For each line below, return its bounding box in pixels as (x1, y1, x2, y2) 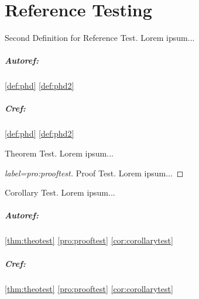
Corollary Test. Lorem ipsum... (5, 186, 115, 199)
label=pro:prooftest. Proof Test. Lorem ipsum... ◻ (5, 166, 184, 179)
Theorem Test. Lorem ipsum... (5, 147, 114, 159)
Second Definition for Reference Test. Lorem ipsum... (5, 32, 195, 44)
